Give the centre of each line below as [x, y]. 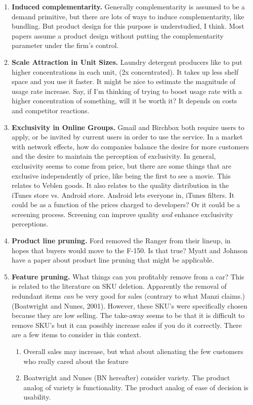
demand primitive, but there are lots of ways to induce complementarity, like [128, 16]
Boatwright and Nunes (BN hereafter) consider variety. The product [127, 378]
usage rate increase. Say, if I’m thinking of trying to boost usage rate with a [127, 91]
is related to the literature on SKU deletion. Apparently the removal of [119, 286]
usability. [37, 397]
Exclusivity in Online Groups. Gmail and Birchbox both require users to [128, 127]
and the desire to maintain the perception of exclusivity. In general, [114, 156]
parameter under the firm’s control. [65, 45]
